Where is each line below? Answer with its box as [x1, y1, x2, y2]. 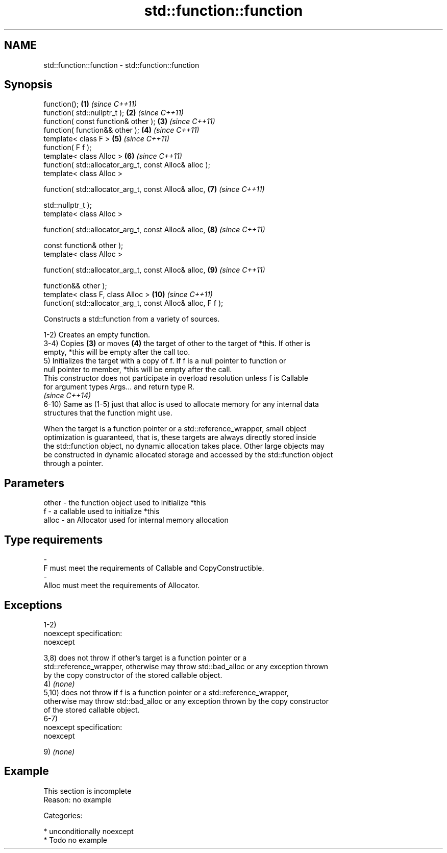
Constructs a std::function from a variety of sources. [43, 314, 220, 324]
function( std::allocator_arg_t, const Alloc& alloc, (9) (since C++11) [43, 265, 265, 275]
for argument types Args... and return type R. [43, 382, 195, 392]
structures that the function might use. [43, 408, 172, 418]
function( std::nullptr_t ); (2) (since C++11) [43, 108, 184, 117]
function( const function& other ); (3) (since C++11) [43, 117, 215, 126]
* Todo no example [43, 835, 107, 844]
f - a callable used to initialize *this [43, 507, 160, 516]
